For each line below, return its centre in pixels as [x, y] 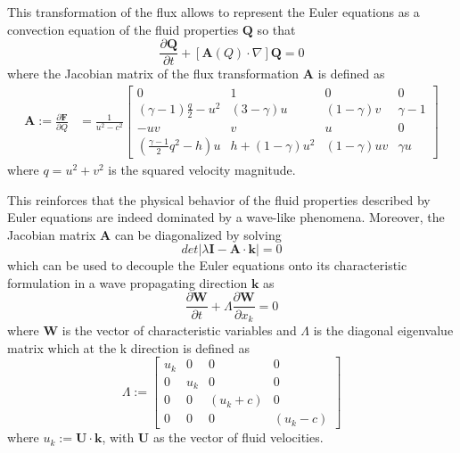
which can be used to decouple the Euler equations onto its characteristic [207, 265]
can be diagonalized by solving [198, 234]
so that [276, 29]
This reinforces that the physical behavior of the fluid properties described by [219, 199]
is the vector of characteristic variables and [179, 329]
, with [118, 437]
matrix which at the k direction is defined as [129, 347]
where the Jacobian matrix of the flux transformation [153, 74]
